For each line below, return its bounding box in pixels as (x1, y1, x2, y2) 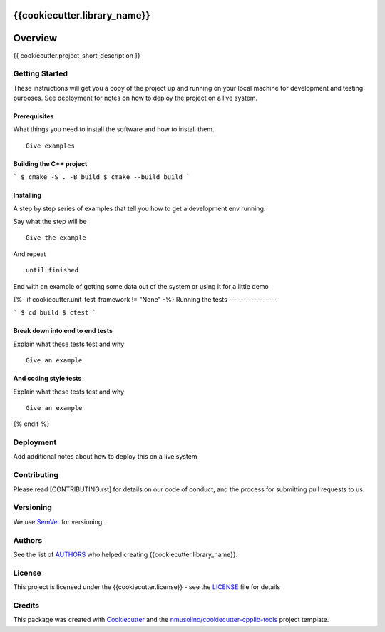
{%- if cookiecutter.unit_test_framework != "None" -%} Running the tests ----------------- (13, 295, 278, 303)
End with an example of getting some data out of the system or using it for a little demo (13, 282, 269, 290)
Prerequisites (13, 112, 54, 121)
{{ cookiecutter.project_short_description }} (13, 51, 140, 60)
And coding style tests (13, 374, 82, 383)
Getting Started (13, 68, 68, 78)
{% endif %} (13, 419, 50, 428)
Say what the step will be (13, 218, 87, 226)
